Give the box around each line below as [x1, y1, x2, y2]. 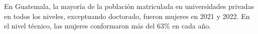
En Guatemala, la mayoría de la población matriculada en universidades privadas [4, 1, 254, 11]
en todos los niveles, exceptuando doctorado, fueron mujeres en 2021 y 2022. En [4, 10, 250, 21]
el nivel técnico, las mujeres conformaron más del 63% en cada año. [4, 20, 211, 31]
